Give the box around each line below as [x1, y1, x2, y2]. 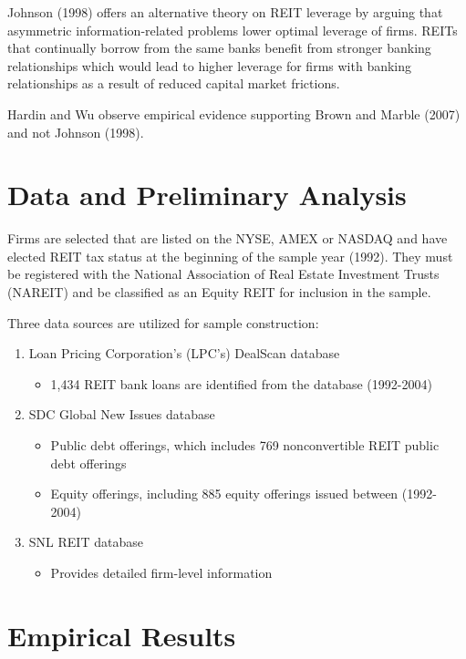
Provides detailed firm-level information [50, 563, 273, 582]
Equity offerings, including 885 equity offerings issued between [50, 484, 399, 503]
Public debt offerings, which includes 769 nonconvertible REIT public [50, 436, 440, 455]
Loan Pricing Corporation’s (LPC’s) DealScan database [28, 344, 340, 363]
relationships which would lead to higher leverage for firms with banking [7, 56, 412, 75]
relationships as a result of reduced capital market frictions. [7, 74, 340, 93]
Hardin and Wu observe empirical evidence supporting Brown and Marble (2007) [7, 104, 461, 123]
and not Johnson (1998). [7, 122, 144, 141]
